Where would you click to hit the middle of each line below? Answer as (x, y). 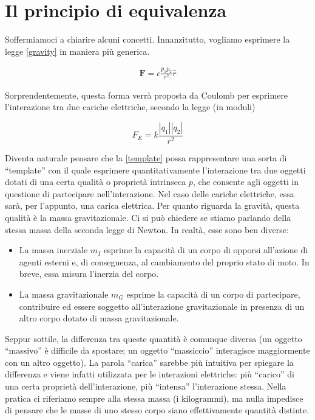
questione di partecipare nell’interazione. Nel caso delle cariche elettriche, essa (150, 193)
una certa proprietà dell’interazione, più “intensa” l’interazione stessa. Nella (146, 386)
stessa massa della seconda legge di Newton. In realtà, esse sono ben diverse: (147, 229)
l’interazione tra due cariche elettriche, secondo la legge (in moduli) (130, 107)
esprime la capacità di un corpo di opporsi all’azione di (206, 250)
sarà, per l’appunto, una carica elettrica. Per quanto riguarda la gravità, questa (152, 205)
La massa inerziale (53, 250)
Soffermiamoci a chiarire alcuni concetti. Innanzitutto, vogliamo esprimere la (147, 39)
